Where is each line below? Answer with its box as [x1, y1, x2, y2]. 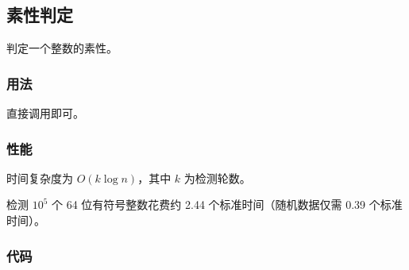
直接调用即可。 [6, 105, 84, 121]
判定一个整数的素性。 [6, 40, 118, 56]
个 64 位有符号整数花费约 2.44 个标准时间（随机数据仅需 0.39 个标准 [52, 196, 403, 213]
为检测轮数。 [183, 169, 251, 186]
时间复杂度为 [6, 169, 73, 186]
